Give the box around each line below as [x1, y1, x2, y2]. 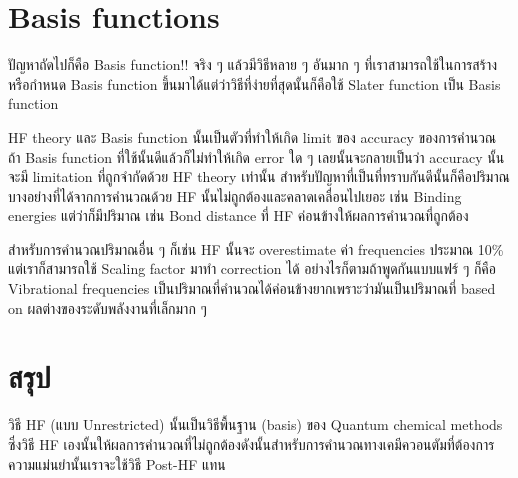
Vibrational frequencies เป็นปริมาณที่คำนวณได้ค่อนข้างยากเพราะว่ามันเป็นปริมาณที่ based [8, 278, 496, 299]
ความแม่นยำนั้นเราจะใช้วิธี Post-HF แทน [8, 453, 226, 474]
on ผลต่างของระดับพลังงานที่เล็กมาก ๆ [8, 297, 207, 318]
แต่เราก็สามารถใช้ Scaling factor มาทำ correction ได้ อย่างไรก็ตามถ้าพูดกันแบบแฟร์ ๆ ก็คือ [8, 258, 497, 279]
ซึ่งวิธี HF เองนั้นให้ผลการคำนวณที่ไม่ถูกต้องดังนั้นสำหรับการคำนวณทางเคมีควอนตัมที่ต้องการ [8, 433, 495, 454]
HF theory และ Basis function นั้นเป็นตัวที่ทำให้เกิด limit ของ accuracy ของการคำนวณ [8, 126, 497, 147]
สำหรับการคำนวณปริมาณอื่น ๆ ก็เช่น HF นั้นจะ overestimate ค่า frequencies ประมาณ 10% [8, 238, 504, 259]
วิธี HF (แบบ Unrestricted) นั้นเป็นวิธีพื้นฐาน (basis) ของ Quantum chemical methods [8, 414, 503, 435]
